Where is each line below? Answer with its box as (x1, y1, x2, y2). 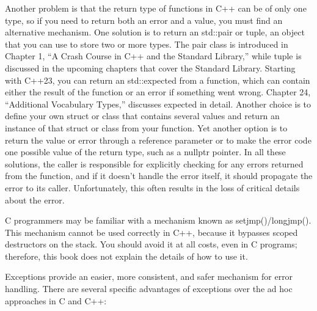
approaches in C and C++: (5, 294, 107, 307)
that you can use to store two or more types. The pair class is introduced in (5, 37, 288, 50)
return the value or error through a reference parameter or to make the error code (5, 133, 312, 146)
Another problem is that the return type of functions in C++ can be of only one (5, 2, 307, 14)
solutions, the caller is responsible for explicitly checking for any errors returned (5, 157, 304, 170)
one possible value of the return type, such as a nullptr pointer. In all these (5, 145, 286, 158)
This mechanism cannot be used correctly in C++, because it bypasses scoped (5, 225, 298, 238)
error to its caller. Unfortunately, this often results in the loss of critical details (5, 181, 300, 194)
